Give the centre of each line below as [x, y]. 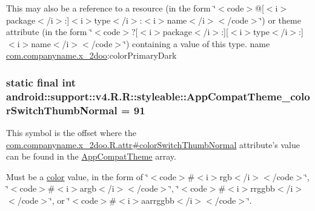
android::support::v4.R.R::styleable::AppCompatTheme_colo [158, 96]
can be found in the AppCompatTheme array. [91, 156]
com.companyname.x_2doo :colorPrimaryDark [91, 55]
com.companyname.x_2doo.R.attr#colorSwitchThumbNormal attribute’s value [153, 144]
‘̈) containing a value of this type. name [197, 43]
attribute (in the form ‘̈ [49, 32]
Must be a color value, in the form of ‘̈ [77, 176]
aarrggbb [158, 200]
